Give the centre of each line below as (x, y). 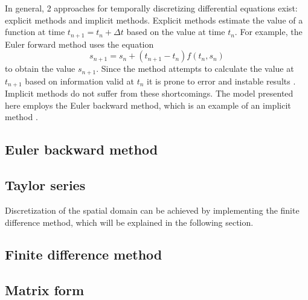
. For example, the (268, 32)
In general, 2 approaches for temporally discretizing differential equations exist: (151, 8)
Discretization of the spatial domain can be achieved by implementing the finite (152, 210)
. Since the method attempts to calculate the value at (195, 69)
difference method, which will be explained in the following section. (129, 222)
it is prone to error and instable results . (221, 81)
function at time (35, 32)
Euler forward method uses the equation (79, 44)
